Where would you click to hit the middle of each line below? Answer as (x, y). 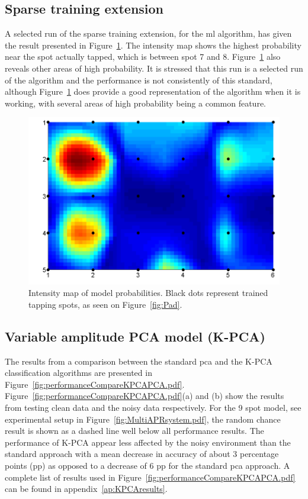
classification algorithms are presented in (78, 373)
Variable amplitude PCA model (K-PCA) (135, 336)
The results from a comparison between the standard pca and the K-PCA (139, 361)
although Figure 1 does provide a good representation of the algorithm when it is (153, 91)
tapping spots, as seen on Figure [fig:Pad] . (105, 304)
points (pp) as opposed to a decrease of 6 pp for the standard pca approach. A (147, 466)
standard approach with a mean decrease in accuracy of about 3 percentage (142, 454)
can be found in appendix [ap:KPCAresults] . (86, 489)
